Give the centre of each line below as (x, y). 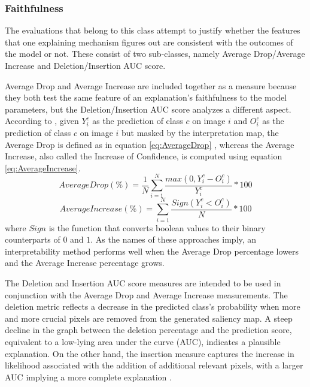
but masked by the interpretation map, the (200, 132)
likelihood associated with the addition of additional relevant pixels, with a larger (154, 365)
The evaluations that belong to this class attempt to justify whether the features (153, 30)
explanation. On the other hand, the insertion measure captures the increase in (150, 353)
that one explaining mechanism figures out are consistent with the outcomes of (149, 42)
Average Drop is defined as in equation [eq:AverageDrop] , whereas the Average (150, 144)
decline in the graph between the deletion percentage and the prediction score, (148, 330)
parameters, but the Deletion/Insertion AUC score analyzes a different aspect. (148, 109)
